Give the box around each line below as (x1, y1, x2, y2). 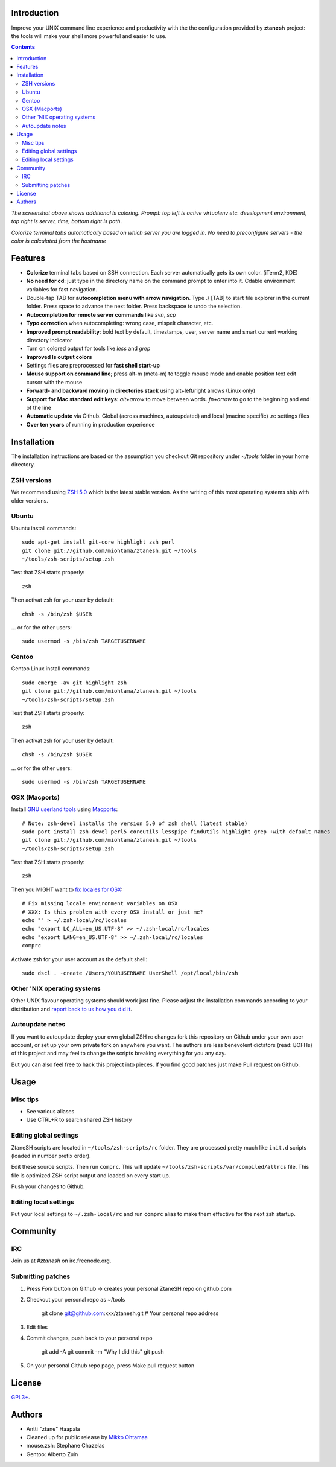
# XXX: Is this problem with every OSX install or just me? (22, 908, 203, 915)
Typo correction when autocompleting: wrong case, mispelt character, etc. (26, 320, 214, 327)
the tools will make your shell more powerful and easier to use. (11, 32, 167, 39)
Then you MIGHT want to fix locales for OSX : (11, 886, 123, 893)
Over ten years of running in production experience (26, 421, 155, 428)
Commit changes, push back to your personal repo (26, 1334, 153, 1342)
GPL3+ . (11, 1393, 30, 1401)
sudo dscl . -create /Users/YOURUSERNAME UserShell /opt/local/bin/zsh (22, 969, 238, 976)
